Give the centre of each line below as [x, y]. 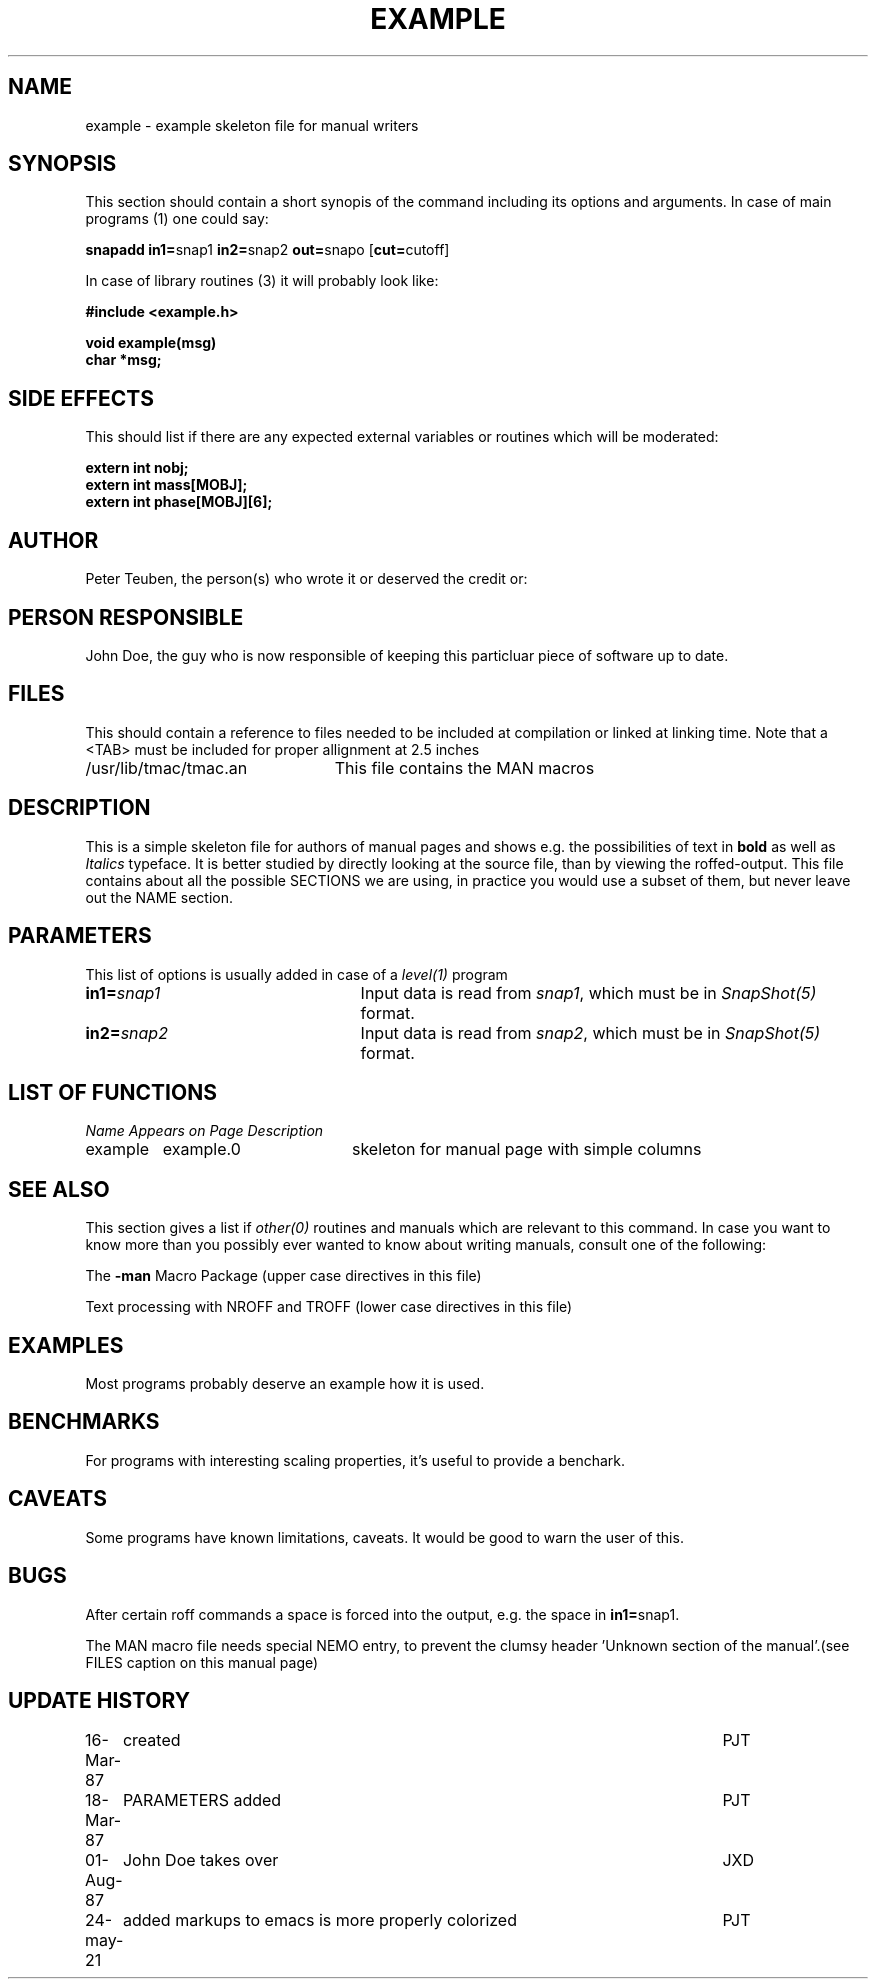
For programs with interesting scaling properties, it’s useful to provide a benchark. [355, 1460]
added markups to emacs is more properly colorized [319, 1920]
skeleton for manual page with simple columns [526, 1149]
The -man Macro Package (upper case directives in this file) [283, 1276]
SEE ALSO [59, 1189]
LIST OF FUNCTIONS [112, 1092]
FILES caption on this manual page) [202, 1662]
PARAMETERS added [202, 1800]
